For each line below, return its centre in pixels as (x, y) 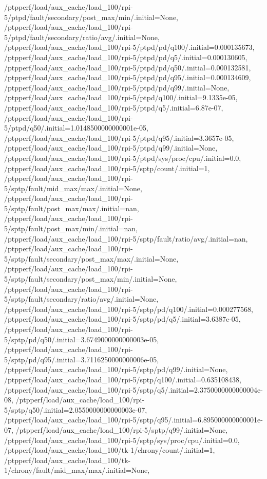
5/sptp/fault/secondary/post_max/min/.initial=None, (91, 279)
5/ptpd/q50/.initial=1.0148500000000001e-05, (76, 128)
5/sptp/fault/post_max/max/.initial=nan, (72, 208)
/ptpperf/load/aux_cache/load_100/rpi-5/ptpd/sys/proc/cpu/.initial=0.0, (123, 158)
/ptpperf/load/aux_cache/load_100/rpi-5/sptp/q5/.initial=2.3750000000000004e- (133, 389)
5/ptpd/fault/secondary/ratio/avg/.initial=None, (82, 37)
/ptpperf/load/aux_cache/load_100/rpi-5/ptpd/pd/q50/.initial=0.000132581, (128, 67)
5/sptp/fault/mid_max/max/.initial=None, (73, 188)
